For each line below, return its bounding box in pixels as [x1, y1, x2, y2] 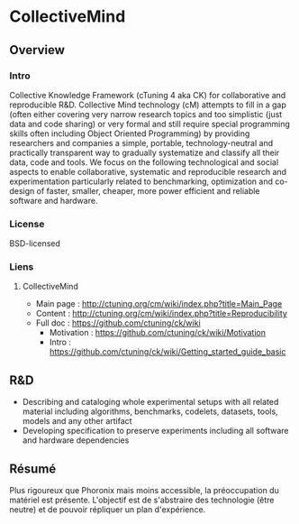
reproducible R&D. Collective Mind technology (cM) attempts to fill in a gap [9, 99, 286, 110]
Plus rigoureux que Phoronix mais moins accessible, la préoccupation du [9, 485, 279, 496]
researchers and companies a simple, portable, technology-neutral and [9, 137, 273, 148]
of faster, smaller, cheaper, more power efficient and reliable [36, 185, 260, 196]
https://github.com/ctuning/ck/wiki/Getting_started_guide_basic [49, 346, 286, 357]
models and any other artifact [22, 416, 132, 427]
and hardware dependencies [22, 435, 130, 446]
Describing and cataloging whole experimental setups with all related [22, 397, 279, 408]
